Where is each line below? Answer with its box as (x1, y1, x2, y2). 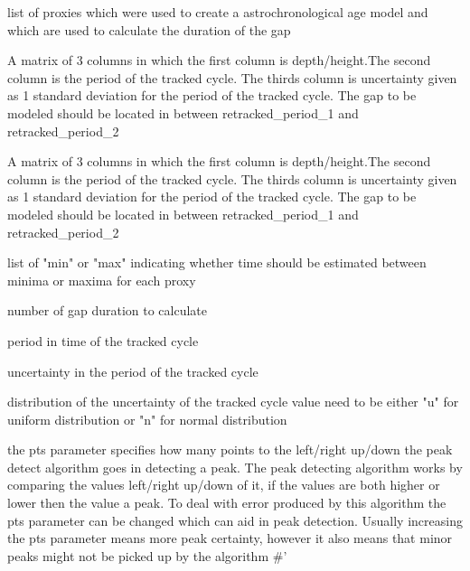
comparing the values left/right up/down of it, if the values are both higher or (7, 475, 440, 494)
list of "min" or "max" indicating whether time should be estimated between (7, 253, 427, 272)
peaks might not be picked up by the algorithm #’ (7, 546, 287, 565)
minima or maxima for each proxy (7, 270, 196, 289)
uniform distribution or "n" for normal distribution (7, 409, 287, 428)
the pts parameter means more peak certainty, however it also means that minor (7, 529, 453, 548)
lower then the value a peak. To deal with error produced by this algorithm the (7, 493, 446, 512)
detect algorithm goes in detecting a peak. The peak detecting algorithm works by (7, 457, 463, 476)
